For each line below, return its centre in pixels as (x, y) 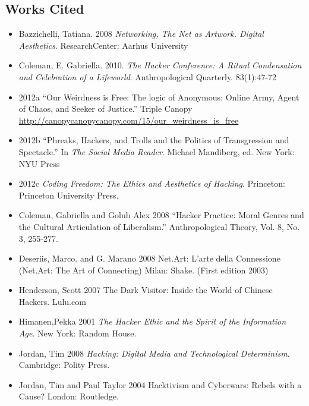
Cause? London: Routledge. (69, 396)
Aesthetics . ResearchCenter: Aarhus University (103, 45)
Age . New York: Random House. (78, 333)
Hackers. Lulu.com (52, 301)
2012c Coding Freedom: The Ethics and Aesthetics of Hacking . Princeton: (152, 183)
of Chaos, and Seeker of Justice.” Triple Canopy (105, 108)
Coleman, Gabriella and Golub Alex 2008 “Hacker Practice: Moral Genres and (161, 215)
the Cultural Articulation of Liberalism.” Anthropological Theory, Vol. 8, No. (159, 226)
